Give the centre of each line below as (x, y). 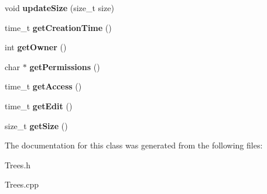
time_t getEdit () (39, 105)
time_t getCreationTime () (58, 27)
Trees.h (18, 164)
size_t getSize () (36, 125)
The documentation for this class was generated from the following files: (134, 145)
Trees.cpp (22, 184)
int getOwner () (36, 47)
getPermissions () (65, 66)
